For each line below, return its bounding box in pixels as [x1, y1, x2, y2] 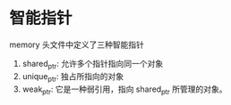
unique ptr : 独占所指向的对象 [21, 70, 124, 84]
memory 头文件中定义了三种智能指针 [9, 39, 145, 50]
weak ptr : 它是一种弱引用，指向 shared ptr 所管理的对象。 [21, 84, 227, 96]
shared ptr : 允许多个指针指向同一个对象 [21, 58, 164, 71]
